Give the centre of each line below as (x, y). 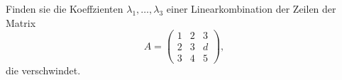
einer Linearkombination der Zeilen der (251, 8)
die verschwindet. (43, 70)
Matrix (21, 22)
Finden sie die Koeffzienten (65, 8)
